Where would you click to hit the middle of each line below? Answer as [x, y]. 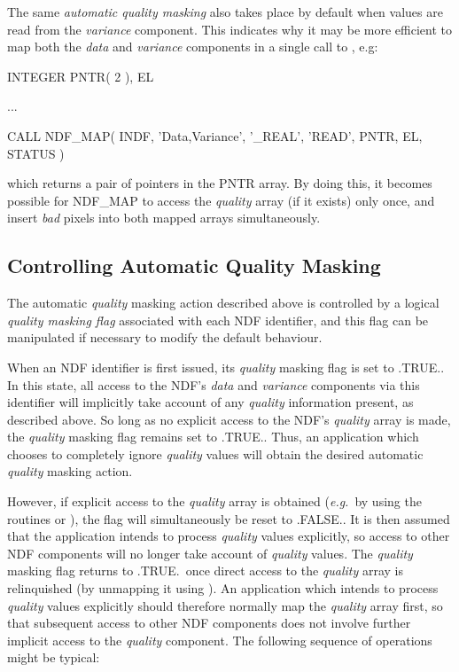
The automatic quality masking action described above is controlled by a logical [223, 303]
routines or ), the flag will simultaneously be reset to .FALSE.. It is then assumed [229, 518]
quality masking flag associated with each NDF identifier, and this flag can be [218, 320]
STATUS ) [36, 153]
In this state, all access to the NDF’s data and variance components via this [214, 384]
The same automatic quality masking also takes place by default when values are [225, 12]
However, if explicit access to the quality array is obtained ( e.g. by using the [214, 501]
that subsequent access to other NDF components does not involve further [209, 623]
